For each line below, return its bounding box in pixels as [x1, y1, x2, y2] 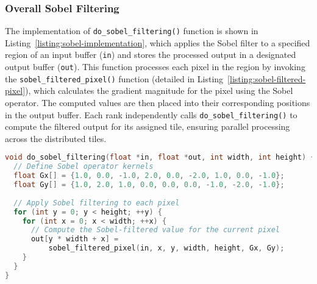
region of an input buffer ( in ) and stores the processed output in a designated [5, 48, 296, 61]
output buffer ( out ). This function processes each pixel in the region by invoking [5, 60, 305, 73]
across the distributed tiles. [5, 132, 107, 144]
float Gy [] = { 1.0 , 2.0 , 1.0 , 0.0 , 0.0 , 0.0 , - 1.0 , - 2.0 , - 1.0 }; [13, 180, 285, 190]
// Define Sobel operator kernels [13, 162, 154, 171]
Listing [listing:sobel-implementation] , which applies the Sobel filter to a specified [5, 36, 310, 49]
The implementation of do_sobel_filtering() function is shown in [5, 24, 258, 37]
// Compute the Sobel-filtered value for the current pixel [30, 225, 280, 235]
